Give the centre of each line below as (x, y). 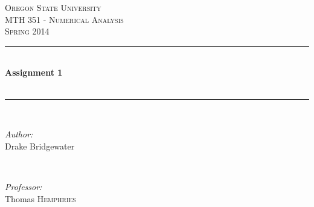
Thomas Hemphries (40, 198)
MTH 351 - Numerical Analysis (64, 19)
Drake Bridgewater (40, 146)
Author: (19, 134)
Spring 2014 (27, 31)
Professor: (24, 186)
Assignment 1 (34, 72)
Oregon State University (53, 7)
